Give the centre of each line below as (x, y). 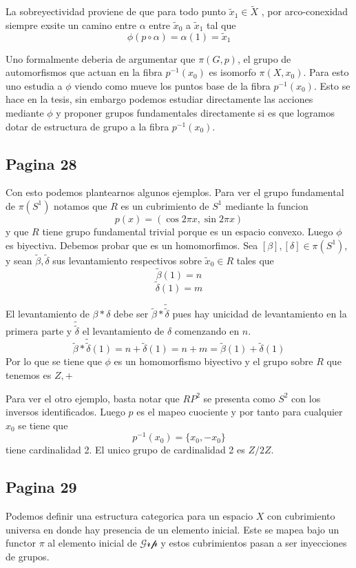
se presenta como (239, 398)
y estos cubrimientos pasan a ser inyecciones (254, 543)
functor (21, 543)
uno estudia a (34, 85)
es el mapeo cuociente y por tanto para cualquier (240, 412)
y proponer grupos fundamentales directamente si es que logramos (195, 112)
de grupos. (28, 556)
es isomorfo (232, 72)
